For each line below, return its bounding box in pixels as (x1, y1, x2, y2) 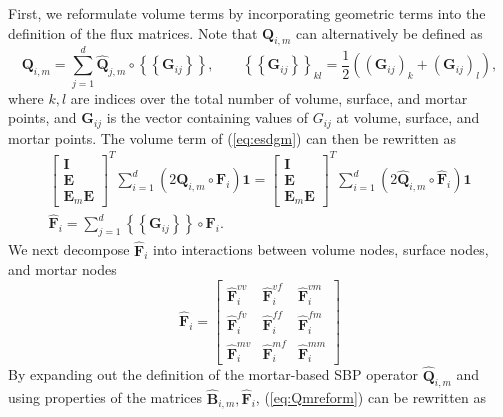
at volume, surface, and (336, 107, 480, 128)
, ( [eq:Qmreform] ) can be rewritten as (255, 387, 486, 408)
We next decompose (8, 239, 130, 260)
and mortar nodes (8, 259, 117, 280)
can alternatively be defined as (296, 22, 483, 43)
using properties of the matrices (8, 387, 203, 408)
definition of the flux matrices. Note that (8, 22, 258, 43)
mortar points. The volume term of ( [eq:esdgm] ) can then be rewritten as (8, 127, 457, 148)
